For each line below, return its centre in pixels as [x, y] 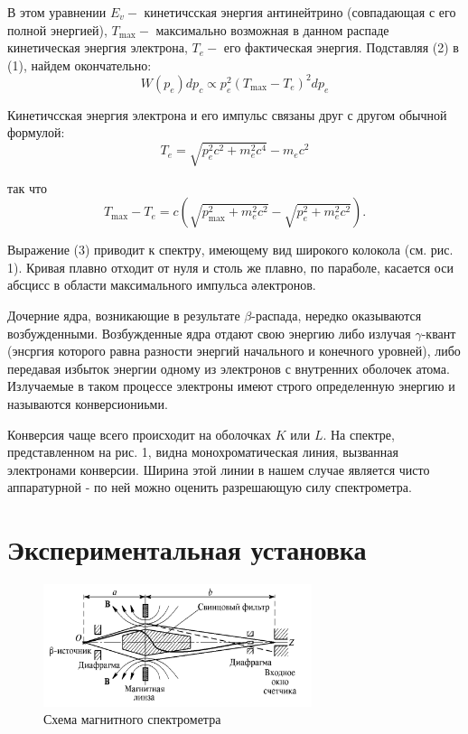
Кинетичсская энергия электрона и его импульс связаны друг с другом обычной [227, 114]
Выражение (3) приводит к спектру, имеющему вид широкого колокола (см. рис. [230, 250]
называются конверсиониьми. [88, 403]
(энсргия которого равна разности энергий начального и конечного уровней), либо [234, 351]
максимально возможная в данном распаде [272, 29]
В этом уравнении [57, 12]
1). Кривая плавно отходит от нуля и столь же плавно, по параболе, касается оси [230, 267]
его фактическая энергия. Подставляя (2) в [341, 47]
